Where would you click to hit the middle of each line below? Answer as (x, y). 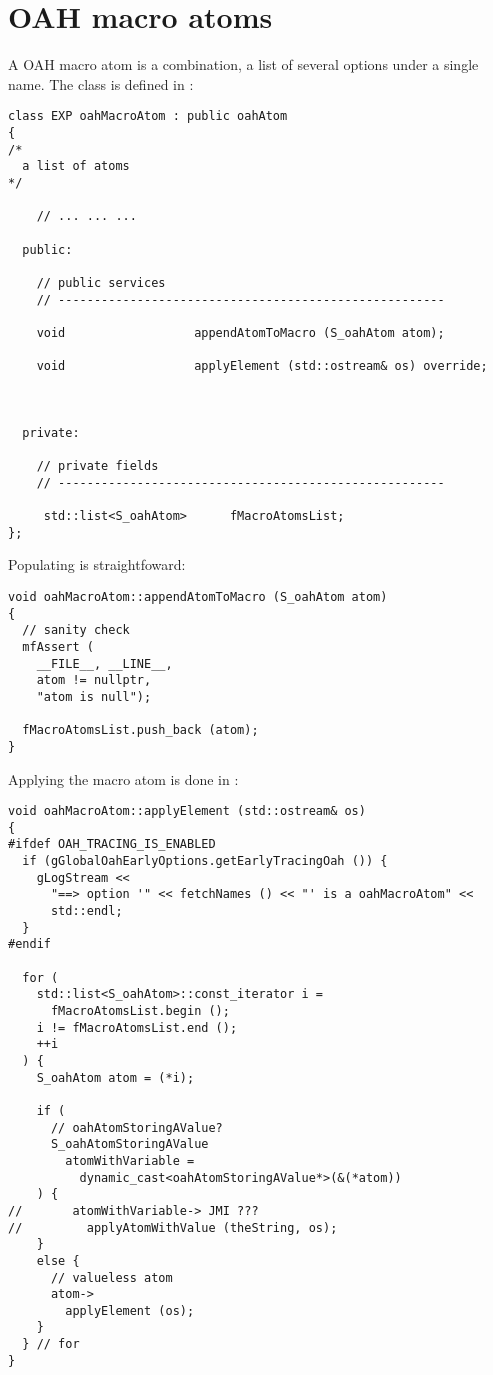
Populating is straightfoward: (97, 564)
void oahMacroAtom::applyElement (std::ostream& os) (187, 811)
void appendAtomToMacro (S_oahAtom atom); (240, 332)
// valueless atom (111, 1277)
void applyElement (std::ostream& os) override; (262, 366)
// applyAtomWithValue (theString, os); (173, 1227)
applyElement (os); (130, 1310)
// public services (101, 282)
